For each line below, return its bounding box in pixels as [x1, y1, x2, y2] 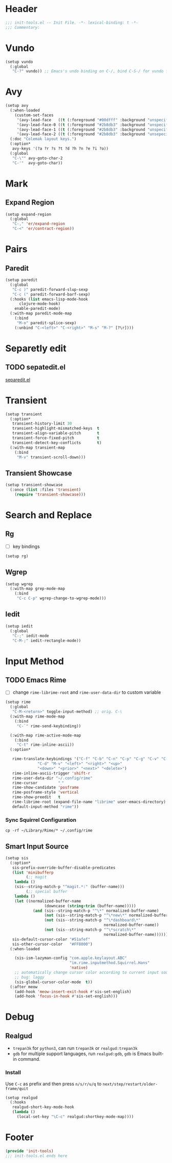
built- [152, 1050, 164, 1057]
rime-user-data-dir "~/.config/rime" [12, 776, 93, 781]
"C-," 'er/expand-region [12, 221, 66, 227]
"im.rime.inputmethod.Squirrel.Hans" [69, 961, 150, 966]
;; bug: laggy [14, 974, 45, 980]
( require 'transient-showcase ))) [14, 492, 86, 497]
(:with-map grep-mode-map [10, 586, 66, 592]
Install [5, 1069, 21, 1076]
